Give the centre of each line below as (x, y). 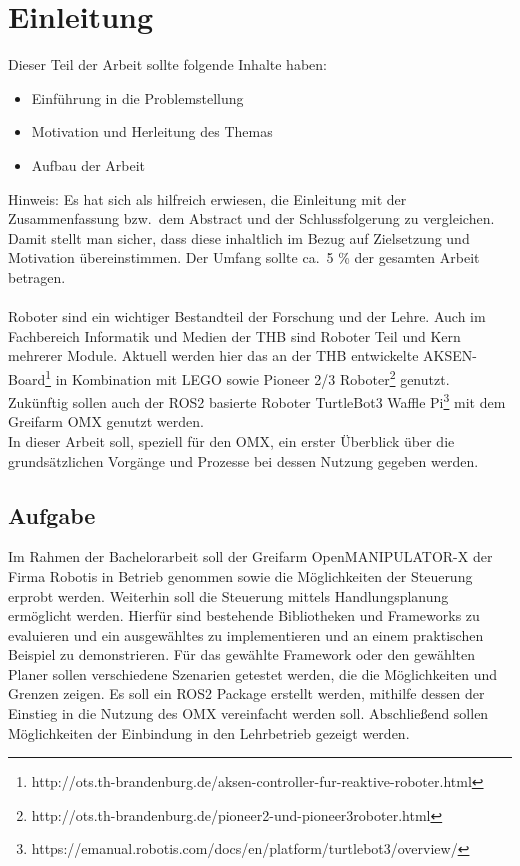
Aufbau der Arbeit (88, 164)
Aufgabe (52, 514)
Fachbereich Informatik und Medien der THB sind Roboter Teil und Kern (234, 335)
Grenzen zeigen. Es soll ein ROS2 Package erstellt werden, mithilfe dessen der (246, 693)
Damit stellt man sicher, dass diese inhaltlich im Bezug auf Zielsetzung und (239, 237)
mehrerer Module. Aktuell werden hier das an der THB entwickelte (213, 355)
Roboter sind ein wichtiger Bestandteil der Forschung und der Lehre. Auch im (247, 316)
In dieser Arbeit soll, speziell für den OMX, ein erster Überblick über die (231, 440)
